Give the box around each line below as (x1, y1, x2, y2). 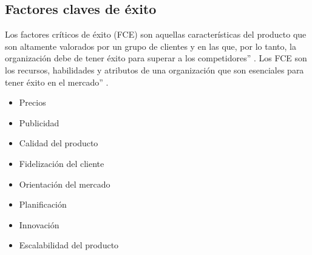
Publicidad (19, 116, 59, 129)
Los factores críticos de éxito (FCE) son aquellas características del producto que (5, 28, 307, 41)
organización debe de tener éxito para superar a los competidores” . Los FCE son (5, 52, 307, 64)
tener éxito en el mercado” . (5, 75, 109, 88)
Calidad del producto (19, 137, 98, 149)
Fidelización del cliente (19, 157, 104, 169)
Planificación (19, 198, 67, 211)
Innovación (19, 218, 59, 231)
